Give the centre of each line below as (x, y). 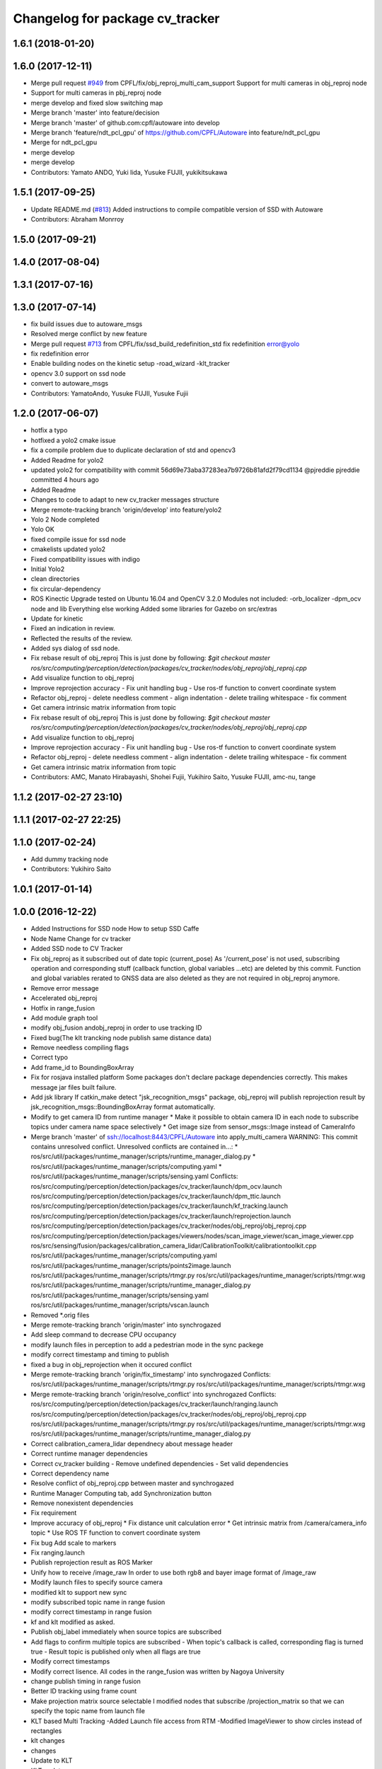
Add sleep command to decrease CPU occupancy (104, 1335)
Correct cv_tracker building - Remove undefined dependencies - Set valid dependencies (160, 1463)
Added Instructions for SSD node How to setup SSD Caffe (115, 929)
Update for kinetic (57, 618)
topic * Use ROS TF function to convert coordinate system (116, 1533)
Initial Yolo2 (48, 569)
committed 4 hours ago (65, 480)
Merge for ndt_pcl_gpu (64, 142)
